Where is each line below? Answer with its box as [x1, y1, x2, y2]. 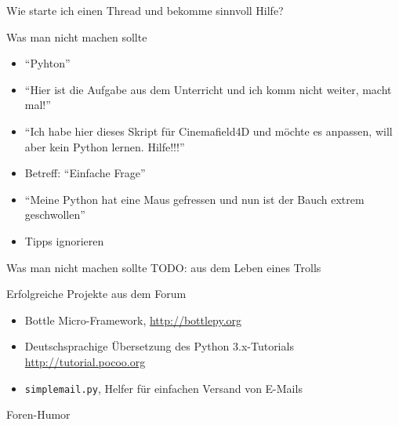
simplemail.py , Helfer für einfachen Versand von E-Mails [24, 380, 303, 396]
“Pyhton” [24, 55, 71, 71]
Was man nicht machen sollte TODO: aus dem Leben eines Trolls [6, 259, 321, 275]
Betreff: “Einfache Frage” [24, 165, 146, 181]
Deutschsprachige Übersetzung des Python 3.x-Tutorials [24, 338, 294, 354]
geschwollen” [24, 206, 85, 223]
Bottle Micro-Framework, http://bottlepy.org [24, 311, 242, 328]
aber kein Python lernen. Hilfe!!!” [24, 138, 185, 154]
